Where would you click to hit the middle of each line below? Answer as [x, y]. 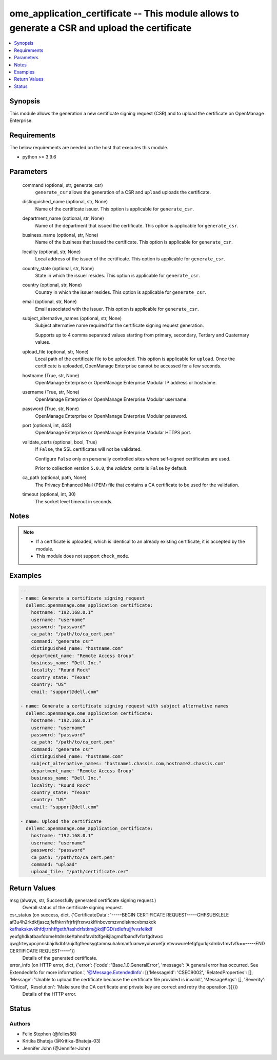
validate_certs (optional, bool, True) [60, 442]
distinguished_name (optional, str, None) [65, 202]
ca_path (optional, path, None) [54, 478]
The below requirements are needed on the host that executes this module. [89, 147]
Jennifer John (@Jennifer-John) [56, 1048]
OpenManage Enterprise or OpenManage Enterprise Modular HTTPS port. [113, 433]
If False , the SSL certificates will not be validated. [88, 449]
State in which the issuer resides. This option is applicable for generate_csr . [117, 275]
